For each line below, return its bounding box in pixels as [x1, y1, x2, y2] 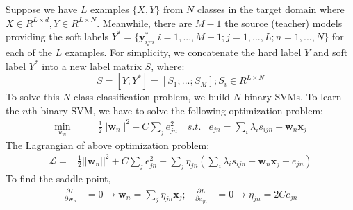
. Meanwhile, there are [97, 15, 192, 30]
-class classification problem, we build [70, 89, 230, 104]
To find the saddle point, [6, 171, 111, 186]
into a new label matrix [42, 58, 142, 73]
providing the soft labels [6, 29, 108, 44]
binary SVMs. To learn [244, 89, 342, 104]
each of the [6, 44, 52, 59]
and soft [313, 44, 348, 59]
